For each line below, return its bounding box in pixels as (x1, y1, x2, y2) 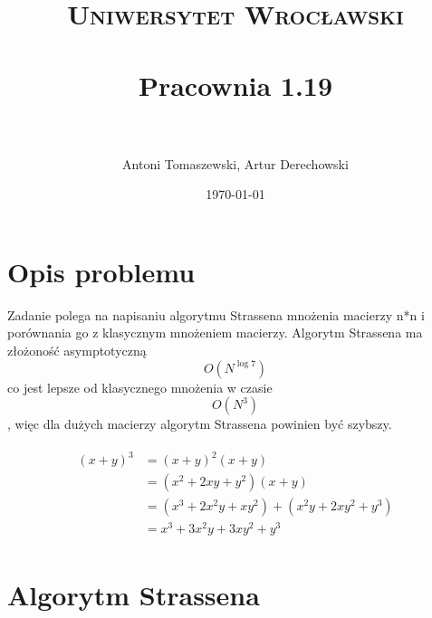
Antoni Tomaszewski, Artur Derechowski (122, 154, 349, 173)
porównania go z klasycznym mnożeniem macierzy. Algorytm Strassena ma (7, 323, 423, 342)
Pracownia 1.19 (138, 66, 333, 103)
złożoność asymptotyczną (7, 341, 147, 359)
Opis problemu (7, 252, 196, 290)
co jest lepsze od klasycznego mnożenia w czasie (7, 377, 273, 396)
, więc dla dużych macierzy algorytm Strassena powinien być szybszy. (7, 414, 392, 433)
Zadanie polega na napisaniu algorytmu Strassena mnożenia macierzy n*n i (7, 305, 425, 324)
